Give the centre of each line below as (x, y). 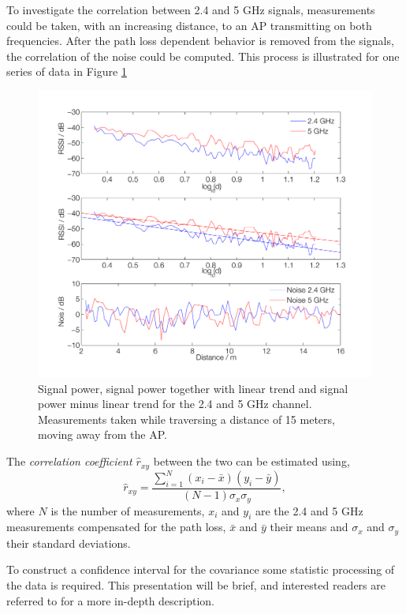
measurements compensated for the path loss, (116, 527)
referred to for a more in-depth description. (111, 600)
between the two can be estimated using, (251, 461)
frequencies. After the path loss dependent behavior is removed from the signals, (200, 41)
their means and (309, 527)
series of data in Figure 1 (67, 71)
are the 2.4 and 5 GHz (309, 510)
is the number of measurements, (128, 510)
